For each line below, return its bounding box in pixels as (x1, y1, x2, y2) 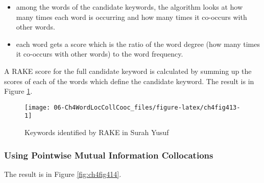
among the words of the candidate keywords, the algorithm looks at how (16, 2, 243, 12)
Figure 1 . (4, 86, 33, 96)
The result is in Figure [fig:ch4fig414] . (4, 168, 122, 179)
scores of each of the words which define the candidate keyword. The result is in (4, 75, 254, 86)
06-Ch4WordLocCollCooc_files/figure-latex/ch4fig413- (54, 103, 241, 111)
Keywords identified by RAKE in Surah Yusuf (25, 127, 169, 138)
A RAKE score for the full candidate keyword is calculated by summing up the (4, 65, 252, 76)
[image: (25, 103, 51, 111)
